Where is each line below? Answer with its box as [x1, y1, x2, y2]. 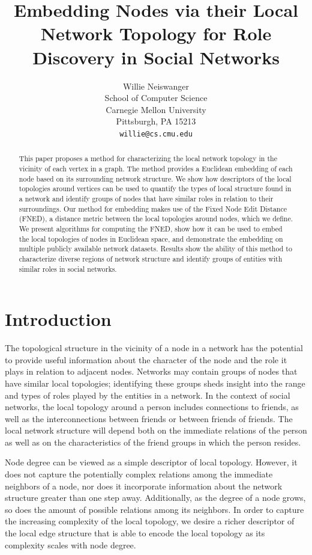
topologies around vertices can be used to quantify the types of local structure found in [19, 183, 292, 194]
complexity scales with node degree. [5, 538, 136, 551]
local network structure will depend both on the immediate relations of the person [5, 424, 307, 437]
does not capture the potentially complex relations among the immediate [5, 468, 273, 480]
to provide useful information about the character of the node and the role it [5, 353, 287, 366]
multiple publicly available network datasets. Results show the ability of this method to [19, 244, 292, 254]
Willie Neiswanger [122, 79, 190, 92]
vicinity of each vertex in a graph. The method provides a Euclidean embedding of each [19, 163, 293, 173]
